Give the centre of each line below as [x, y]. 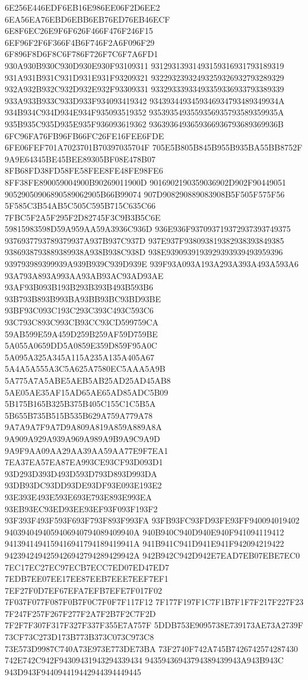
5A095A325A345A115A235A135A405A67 [80, 357]
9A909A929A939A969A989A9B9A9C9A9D [82, 438]
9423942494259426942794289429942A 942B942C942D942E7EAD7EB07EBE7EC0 [153, 555]
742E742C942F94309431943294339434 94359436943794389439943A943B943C [144, 660]
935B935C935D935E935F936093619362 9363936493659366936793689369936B [144, 123]
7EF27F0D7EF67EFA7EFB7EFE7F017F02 [83, 590]
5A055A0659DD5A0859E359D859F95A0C [81, 345]
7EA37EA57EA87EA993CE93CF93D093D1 [84, 462]
